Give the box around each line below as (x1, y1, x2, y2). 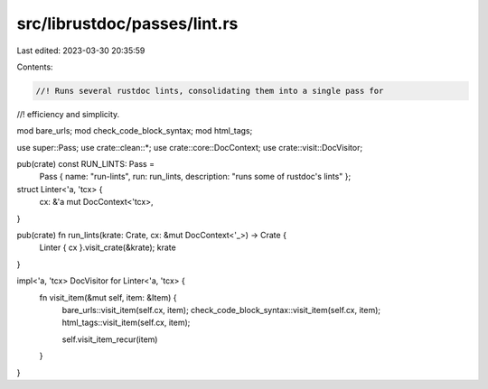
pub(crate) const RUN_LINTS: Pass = (16, 159, 155, 170)
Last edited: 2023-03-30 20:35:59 (16, 45, 145, 56)
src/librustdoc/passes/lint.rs (16, 14, 239, 33)
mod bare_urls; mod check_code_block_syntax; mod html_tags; (16, 125, 253, 136)
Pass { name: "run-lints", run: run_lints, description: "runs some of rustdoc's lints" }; (39, 171, 352, 182)
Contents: (16, 61, 53, 72)
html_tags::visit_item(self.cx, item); (61, 317, 191, 329)
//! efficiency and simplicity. (16, 108, 120, 119)
